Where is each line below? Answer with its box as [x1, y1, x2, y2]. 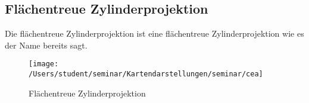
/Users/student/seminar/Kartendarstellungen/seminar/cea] [29, 70, 263, 79]
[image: [29, 60, 59, 69]
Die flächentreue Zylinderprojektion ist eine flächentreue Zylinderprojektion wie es [5, 27, 304, 40]
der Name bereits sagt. [5, 38, 88, 51]
